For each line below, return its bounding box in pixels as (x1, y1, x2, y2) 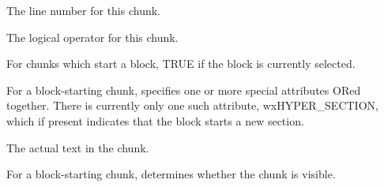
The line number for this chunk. (6, 2, 161, 18)
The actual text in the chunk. (6, 139, 149, 155)
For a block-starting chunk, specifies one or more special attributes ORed (6, 81, 361, 98)
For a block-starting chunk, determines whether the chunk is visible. (6, 166, 336, 182)
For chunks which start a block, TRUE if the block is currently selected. (6, 55, 356, 72)
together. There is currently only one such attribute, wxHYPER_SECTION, (6, 97, 378, 114)
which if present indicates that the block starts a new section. (6, 112, 304, 129)
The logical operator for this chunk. (6, 28, 179, 45)
